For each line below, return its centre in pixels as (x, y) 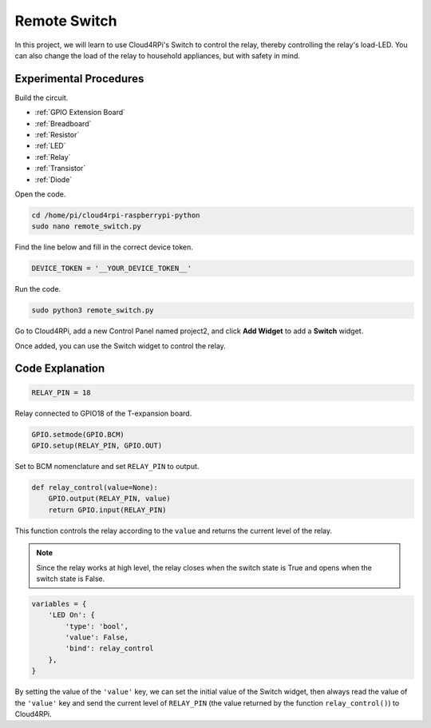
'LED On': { (72, 615)
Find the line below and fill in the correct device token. (104, 247)
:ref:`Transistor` (60, 169)
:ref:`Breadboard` (63, 123)
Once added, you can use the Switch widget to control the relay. (121, 346)
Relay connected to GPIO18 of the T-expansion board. (103, 413)
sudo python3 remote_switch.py (93, 310)
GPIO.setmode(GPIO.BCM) (78, 434)
